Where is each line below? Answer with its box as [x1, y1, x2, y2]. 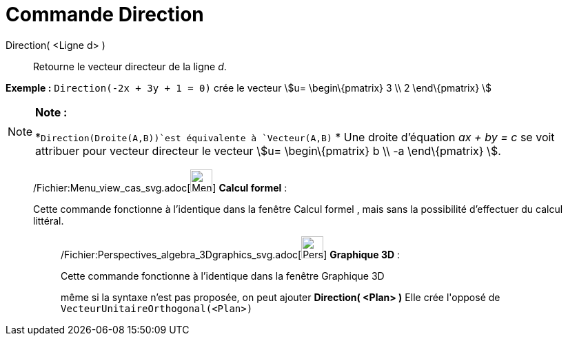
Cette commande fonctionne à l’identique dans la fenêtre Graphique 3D [61, 269, 385, 282]
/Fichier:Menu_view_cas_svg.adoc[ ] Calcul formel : [33, 181, 287, 194]
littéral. [33, 214, 64, 227]
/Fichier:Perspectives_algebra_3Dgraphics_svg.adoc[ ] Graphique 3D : [61, 248, 400, 260]
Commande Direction [6, 3, 204, 26]
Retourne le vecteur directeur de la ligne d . [33, 60, 227, 72]
